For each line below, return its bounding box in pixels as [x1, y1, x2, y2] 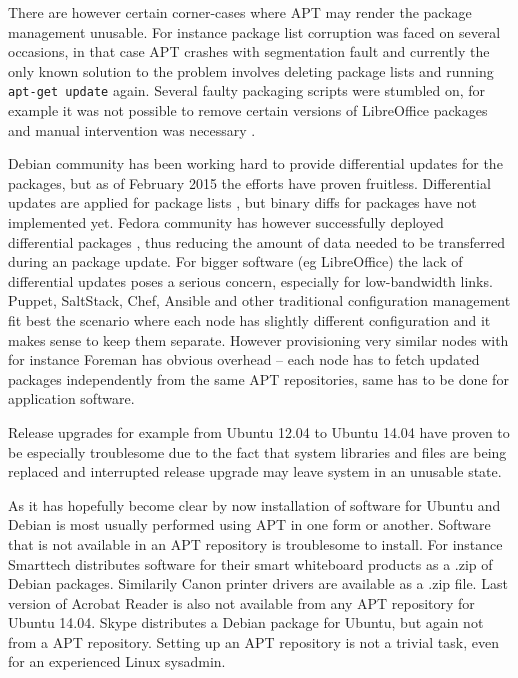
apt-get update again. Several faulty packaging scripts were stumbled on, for [8, 80, 486, 101]
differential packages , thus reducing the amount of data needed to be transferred [8, 231, 506, 252]
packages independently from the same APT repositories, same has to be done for [8, 368, 509, 389]
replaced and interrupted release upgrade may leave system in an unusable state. [8, 461, 502, 482]
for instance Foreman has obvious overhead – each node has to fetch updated [8, 349, 480, 370]
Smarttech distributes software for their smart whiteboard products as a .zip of [8, 553, 493, 574]
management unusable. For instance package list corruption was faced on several [8, 21, 501, 42]
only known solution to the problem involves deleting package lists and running [8, 60, 494, 81]
